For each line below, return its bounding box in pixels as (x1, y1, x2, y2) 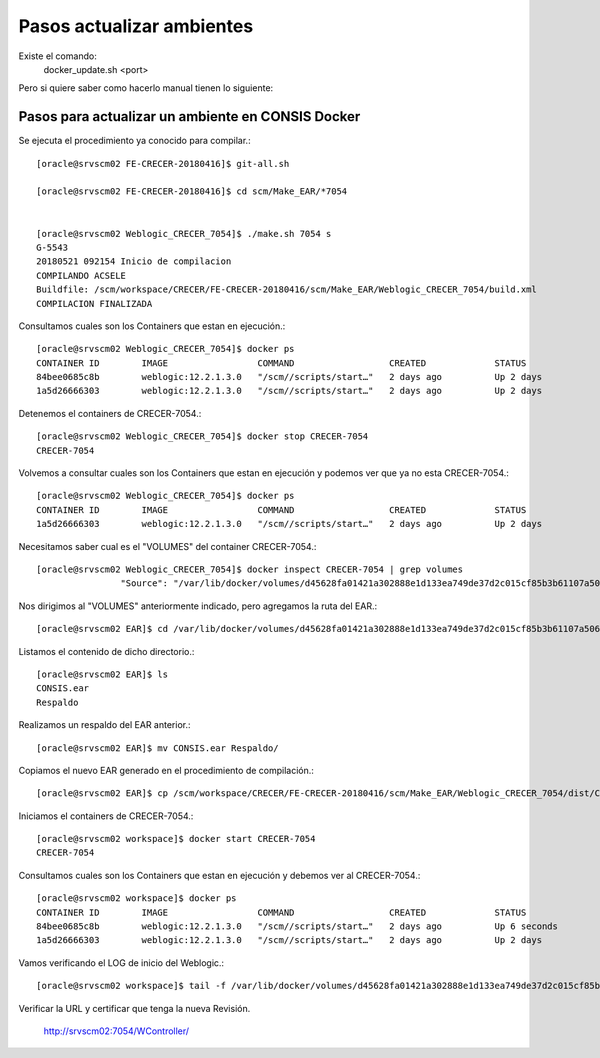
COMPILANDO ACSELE (36, 270, 127, 281)
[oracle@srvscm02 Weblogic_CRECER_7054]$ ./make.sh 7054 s (36, 228, 332, 239)
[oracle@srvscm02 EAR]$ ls (36, 668, 169, 680)
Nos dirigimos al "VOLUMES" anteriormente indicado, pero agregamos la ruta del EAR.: (18, 600, 378, 612)
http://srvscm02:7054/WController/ (43, 1025, 190, 1037)
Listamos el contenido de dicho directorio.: (18, 645, 195, 657)
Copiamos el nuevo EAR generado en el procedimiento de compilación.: (18, 764, 315, 776)
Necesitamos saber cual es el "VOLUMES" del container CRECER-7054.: (18, 540, 317, 552)
